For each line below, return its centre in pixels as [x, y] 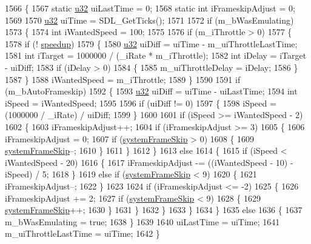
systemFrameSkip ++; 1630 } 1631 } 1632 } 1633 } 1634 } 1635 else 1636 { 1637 [154, 210]
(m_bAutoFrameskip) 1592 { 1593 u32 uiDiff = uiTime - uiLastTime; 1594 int [151, 91]
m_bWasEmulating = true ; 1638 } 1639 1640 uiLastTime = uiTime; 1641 [142, 221]
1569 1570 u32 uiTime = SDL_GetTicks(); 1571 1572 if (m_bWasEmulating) [149, 20]
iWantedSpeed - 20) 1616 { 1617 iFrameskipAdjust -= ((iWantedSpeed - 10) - [149, 162]
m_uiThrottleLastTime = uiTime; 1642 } [82, 233]
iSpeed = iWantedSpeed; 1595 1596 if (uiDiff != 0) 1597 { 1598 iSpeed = [141, 103]
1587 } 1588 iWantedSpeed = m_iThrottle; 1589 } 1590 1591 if [123, 79]
